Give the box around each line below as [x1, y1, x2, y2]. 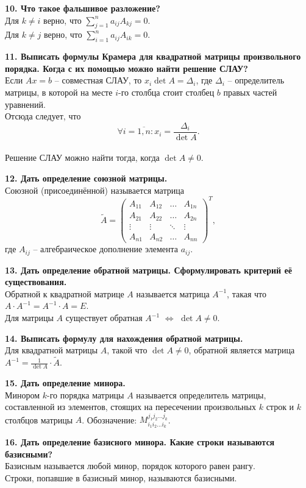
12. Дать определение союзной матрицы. [5, 172, 168, 184]
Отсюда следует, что [5, 110, 81, 122]
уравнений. [5, 97, 46, 110]
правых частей [223, 85, 277, 98]
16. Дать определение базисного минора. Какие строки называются [5, 436, 275, 448]
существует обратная [65, 311, 143, 324]
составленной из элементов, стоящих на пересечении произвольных [5, 400, 256, 413]
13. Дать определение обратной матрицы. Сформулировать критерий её [5, 263, 292, 276]
